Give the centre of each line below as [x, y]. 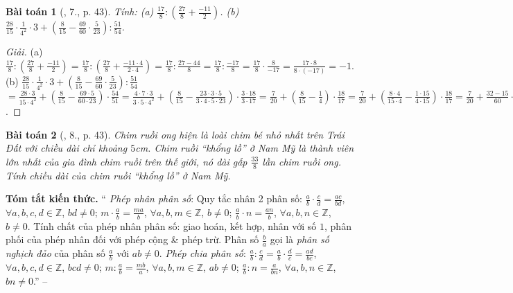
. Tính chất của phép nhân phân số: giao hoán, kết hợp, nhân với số [172, 225]
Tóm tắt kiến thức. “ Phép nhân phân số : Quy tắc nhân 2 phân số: [154, 198]
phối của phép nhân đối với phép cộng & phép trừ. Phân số [132, 239]
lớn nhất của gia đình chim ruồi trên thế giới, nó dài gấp [127, 161]
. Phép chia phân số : [202, 253]
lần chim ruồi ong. [302, 161]
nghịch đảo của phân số [55, 253]
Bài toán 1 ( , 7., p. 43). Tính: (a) [80, 11]
